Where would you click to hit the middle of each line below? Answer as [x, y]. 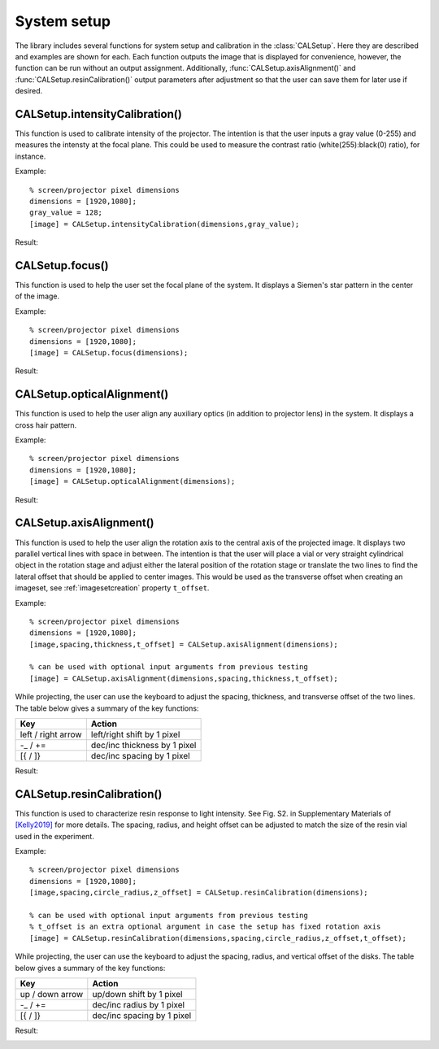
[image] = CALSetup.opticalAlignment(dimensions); [133, 481]
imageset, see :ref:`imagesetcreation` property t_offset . [112, 588]
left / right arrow [51, 734]
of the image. [37, 296]
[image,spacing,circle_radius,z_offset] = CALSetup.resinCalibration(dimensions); [199, 893]
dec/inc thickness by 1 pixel [143, 746]
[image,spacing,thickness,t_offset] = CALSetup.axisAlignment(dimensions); [184, 644]
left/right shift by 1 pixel [135, 734]
